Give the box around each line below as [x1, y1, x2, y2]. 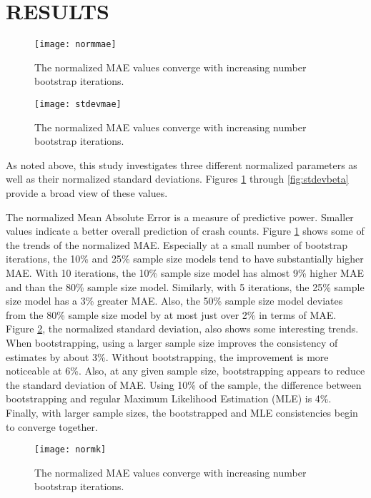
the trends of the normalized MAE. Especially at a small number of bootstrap [6, 237, 348, 252]
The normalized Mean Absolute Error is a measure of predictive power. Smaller [6, 209, 354, 224]
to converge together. [6, 419, 98, 434]
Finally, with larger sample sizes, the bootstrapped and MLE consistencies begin [6, 405, 358, 420]
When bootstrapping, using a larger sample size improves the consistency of [6, 335, 338, 350]
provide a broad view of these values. [6, 186, 168, 200]
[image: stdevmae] [34, 98, 122, 109]
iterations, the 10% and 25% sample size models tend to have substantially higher [6, 251, 364, 266]
